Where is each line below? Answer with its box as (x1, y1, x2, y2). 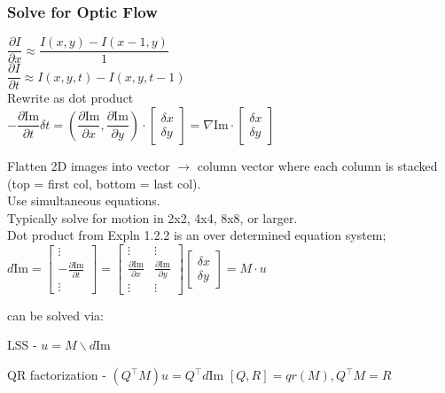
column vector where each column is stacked (197, 156, 438, 174)
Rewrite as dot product (7, 89, 134, 107)
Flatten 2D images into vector (7, 156, 170, 174)
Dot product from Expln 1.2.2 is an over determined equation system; (7, 226, 386, 244)
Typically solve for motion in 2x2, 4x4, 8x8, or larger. (7, 208, 298, 227)
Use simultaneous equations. (7, 191, 160, 210)
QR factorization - (7, 366, 106, 384)
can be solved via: (7, 305, 104, 324)
